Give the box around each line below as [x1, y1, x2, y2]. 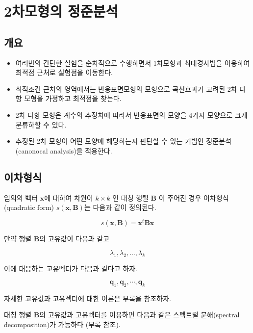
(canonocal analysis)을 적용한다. [15, 145, 112, 155]
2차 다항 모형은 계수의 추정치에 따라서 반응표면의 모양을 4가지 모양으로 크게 [15, 109, 248, 120]
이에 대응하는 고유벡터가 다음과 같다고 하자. [4, 263, 137, 274]
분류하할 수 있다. [15, 119, 67, 129]
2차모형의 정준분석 [4, 1, 118, 21]
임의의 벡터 [4, 192, 38, 203]
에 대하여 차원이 [44, 192, 93, 203]
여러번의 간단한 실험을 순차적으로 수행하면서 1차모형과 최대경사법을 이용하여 [15, 57, 250, 68]
